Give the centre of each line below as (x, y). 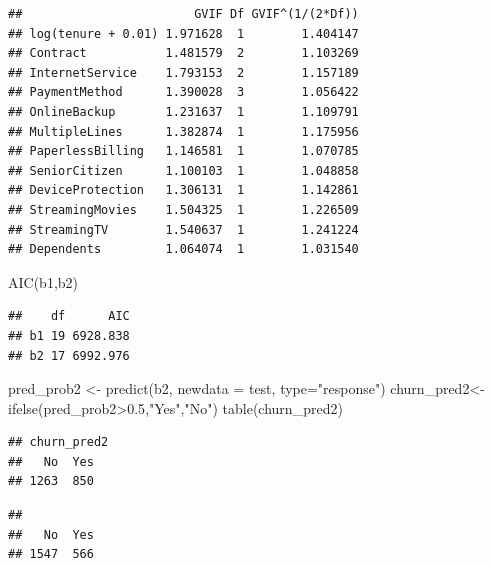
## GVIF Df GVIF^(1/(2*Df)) (183, 14)
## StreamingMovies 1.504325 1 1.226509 (183, 209)
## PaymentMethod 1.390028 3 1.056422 (183, 92)
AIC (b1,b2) (43, 281)
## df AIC (69, 316)
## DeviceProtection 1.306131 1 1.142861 (183, 190)
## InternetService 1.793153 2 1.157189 (183, 72)
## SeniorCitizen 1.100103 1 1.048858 (183, 170)
